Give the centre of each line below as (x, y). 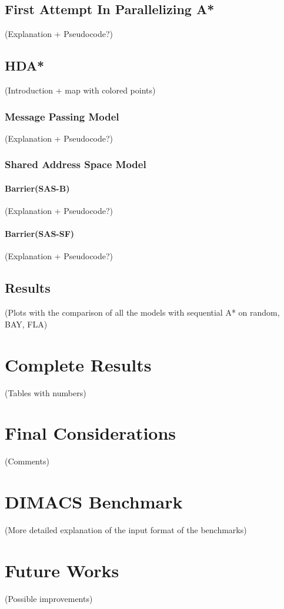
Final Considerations (91, 433)
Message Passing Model (62, 116)
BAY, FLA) (26, 324)
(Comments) (27, 461)
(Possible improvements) (49, 598)
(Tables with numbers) (46, 392)
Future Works (62, 570)
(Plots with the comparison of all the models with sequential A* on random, (142, 312)
